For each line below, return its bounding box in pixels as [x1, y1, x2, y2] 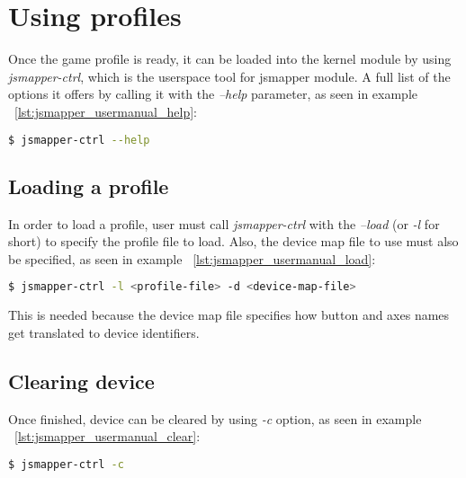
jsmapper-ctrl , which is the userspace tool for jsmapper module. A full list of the [8, 66, 451, 85]
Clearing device [8, 367, 155, 394]
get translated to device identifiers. [8, 323, 200, 341]
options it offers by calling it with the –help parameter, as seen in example [8, 84, 418, 103]
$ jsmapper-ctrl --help [8, 133, 150, 146]
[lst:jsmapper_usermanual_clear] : [14, 427, 201, 446]
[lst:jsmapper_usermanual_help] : [14, 102, 197, 120]
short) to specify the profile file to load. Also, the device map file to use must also [8, 232, 459, 251]
